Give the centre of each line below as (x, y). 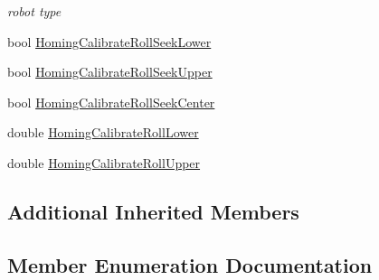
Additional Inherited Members (153, 211)
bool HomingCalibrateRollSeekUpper (110, 72)
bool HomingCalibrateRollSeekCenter (111, 102)
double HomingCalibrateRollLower (103, 132)
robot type (34, 11)
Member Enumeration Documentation (190, 264)
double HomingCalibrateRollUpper (104, 162)
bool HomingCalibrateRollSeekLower (109, 41)
